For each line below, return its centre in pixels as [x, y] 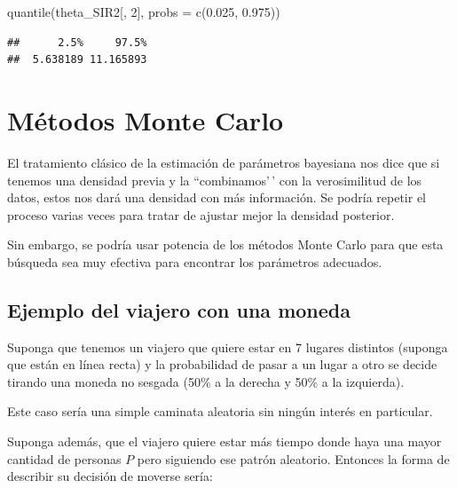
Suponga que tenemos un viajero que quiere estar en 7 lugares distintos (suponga [228, 346]
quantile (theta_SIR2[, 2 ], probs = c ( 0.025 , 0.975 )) [144, 12]
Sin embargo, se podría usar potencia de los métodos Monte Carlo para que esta [225, 244]
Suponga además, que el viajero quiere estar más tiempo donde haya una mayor [225, 441]
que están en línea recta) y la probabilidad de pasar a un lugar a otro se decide [222, 364]
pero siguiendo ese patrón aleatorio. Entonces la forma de [293, 458]
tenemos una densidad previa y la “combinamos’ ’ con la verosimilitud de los [215, 180]
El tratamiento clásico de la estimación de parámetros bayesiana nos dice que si [224, 162]
